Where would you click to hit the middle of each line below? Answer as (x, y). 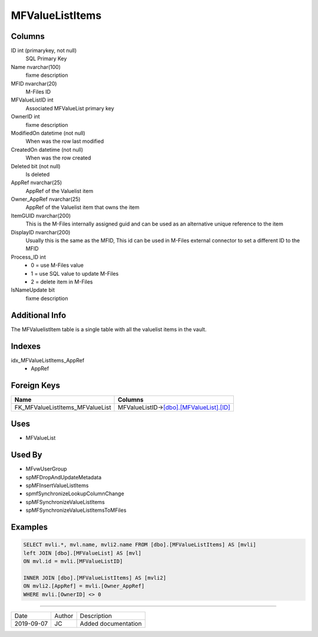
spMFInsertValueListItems (57, 486)
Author (64, 616)
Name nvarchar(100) (36, 67)
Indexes (26, 346)
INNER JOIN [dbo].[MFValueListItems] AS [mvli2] (95, 578)
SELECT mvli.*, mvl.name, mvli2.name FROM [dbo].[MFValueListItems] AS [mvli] (140, 545)
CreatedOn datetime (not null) (47, 149)
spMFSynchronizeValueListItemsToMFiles (76, 510)
